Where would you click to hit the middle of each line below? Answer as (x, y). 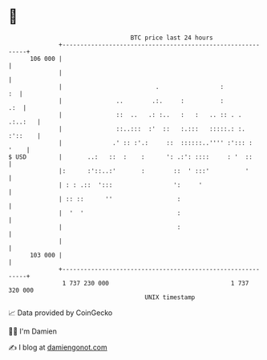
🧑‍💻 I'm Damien (33, 331)
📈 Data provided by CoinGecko (61, 313)
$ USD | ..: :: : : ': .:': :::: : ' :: (130, 157)
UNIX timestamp (170, 297)
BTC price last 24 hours (172, 38)
